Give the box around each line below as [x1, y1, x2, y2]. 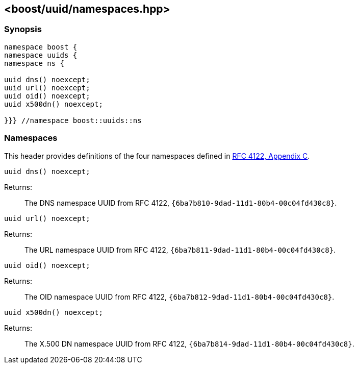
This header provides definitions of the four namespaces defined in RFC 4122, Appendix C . [4, 151, 310, 160]
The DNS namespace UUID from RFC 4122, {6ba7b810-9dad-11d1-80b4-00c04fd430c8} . [24, 198, 337, 207]
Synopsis [4, 24, 42, 35]
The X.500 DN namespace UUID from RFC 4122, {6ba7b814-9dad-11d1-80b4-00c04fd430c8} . [24, 339, 354, 348]
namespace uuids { [4, 51, 78, 59]
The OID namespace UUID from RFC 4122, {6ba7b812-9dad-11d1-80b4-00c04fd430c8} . [24, 292, 335, 301]
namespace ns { [4, 59, 65, 67]
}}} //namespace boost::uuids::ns [4, 116, 142, 125]
